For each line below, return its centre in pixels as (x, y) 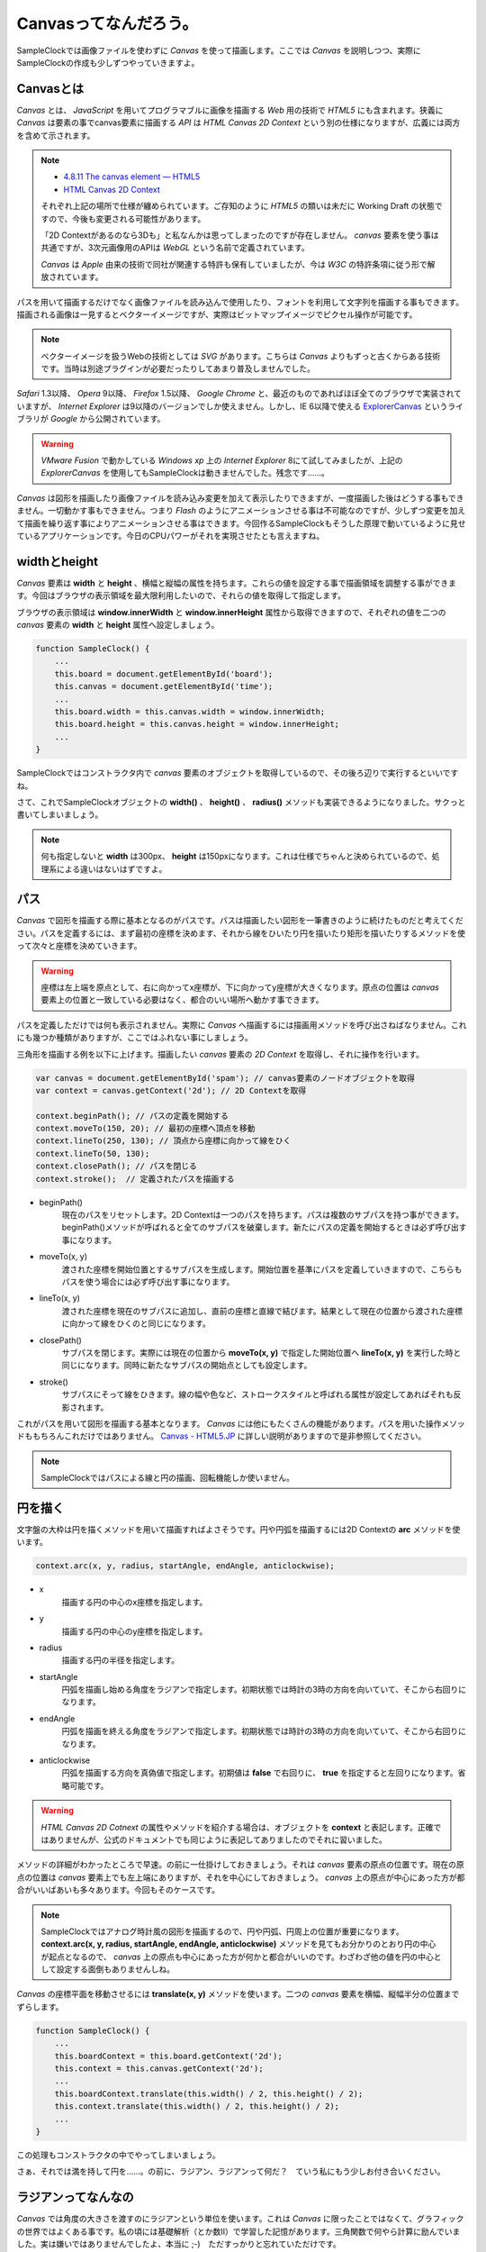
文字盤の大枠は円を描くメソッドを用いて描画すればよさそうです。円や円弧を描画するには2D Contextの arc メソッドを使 (238, 1529)
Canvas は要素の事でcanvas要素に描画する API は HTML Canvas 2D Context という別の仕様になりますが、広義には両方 (238, 123)
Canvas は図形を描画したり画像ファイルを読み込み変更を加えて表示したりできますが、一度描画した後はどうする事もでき (240, 498)
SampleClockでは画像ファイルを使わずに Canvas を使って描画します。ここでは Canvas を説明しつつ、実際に (219, 50)
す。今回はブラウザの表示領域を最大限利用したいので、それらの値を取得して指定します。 (181, 595)
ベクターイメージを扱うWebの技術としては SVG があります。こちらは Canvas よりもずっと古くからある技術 (241, 356)
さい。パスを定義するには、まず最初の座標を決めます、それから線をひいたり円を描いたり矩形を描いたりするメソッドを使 (241, 933)
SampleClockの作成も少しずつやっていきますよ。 (108, 62)
